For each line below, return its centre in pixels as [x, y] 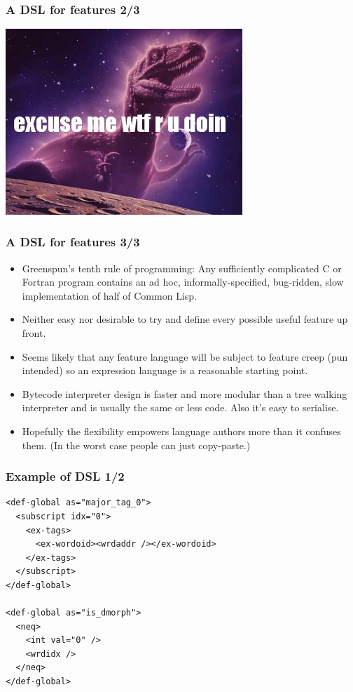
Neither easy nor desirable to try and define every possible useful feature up [185, 319]
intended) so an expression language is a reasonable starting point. [165, 370]
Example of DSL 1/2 [65, 476]
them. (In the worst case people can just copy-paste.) [136, 445]
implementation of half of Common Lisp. [109, 295]
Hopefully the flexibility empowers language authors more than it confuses [181, 431]
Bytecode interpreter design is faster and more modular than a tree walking [185, 393]
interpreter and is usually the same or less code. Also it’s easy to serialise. [180, 407]
